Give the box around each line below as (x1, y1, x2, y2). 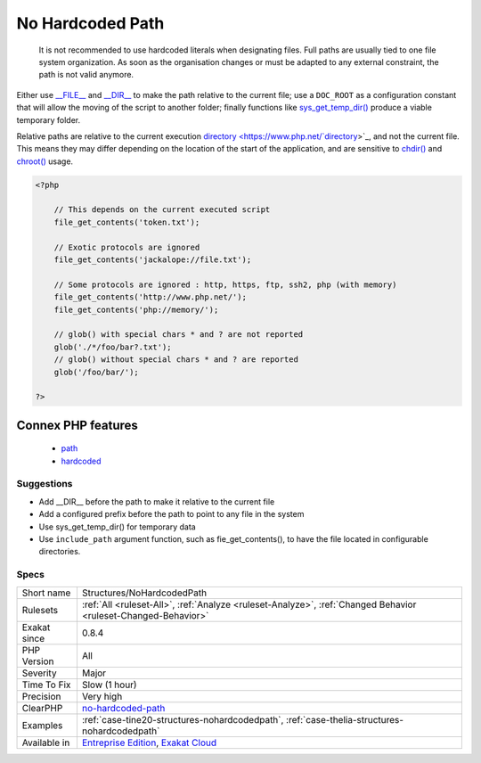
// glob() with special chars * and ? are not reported (53, 330, 304, 340)
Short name (21, 587, 71, 599)
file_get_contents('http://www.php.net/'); (53, 292, 247, 302)
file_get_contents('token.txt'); (53, 217, 200, 227)
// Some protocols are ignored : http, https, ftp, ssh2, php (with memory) (53, 279, 397, 290)
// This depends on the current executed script (53, 205, 271, 215)
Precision (21, 690, 61, 702)
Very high (81, 690, 123, 702)
